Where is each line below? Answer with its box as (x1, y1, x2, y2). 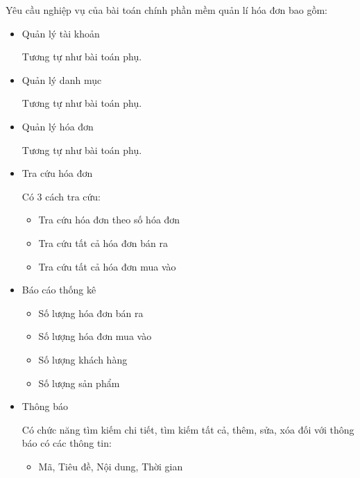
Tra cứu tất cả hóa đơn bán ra (38, 235, 168, 250)
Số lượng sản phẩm (38, 375, 120, 390)
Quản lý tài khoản (22, 26, 100, 40)
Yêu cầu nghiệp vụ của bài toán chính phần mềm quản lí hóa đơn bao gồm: (6, 3, 327, 17)
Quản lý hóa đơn (22, 119, 94, 133)
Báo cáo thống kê (22, 282, 96, 297)
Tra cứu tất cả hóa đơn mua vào (38, 259, 176, 273)
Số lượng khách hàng (38, 352, 128, 366)
